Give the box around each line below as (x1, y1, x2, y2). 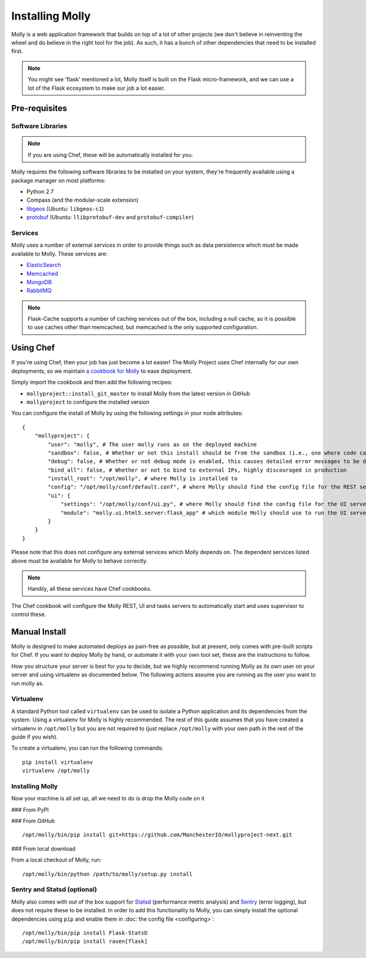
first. (11, 48, 23, 55)
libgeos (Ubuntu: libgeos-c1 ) (26, 205, 104, 212)
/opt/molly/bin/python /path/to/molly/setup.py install (22, 871, 193, 877)
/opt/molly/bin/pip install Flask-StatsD (22, 929, 148, 936)
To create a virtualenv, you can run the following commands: (11, 744, 164, 751)
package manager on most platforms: (11, 177, 106, 184)
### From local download (11, 845, 76, 852)
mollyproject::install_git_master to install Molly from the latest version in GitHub (26, 390, 250, 397)
